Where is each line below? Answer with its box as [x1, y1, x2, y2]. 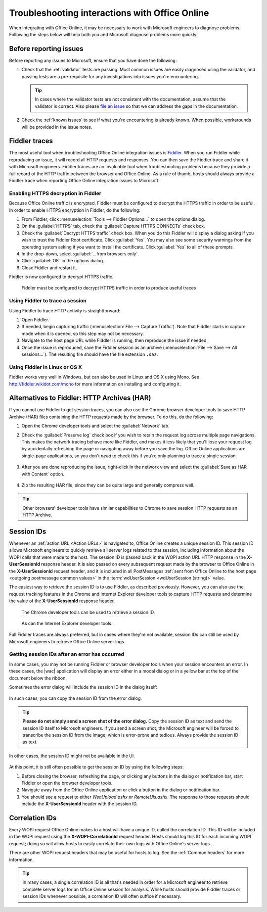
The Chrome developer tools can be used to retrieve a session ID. [21, 609, 155, 615]
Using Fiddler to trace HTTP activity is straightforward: [9, 307, 121, 314]
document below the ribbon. [9, 675, 67, 681]
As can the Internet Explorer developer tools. [21, 620, 113, 626]
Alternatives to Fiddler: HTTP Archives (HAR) [9, 394, 151, 402]
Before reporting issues [9, 45, 84, 53]
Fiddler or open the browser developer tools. [21, 780, 113, 786]
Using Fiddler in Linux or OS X [9, 364, 83, 371]
